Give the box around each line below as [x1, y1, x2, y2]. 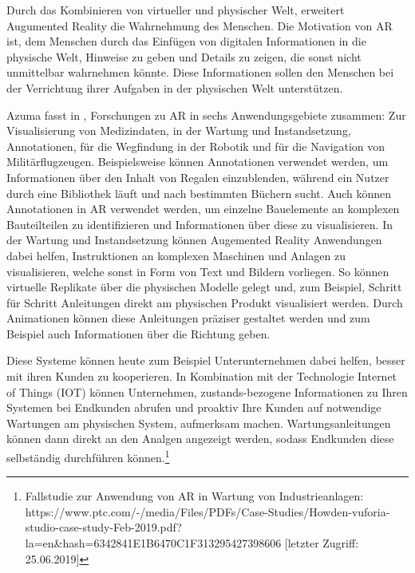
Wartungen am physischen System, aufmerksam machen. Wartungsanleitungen [6, 414, 391, 431]
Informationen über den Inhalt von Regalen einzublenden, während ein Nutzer [6, 168, 389, 185]
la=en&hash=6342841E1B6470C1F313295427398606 [25, 535, 282, 551]
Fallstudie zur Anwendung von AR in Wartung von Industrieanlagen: [25, 488, 364, 504]
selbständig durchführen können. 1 [6, 447, 170, 465]
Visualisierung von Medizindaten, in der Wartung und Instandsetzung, [6, 122, 351, 139]
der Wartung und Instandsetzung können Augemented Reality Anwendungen [6, 231, 382, 248]
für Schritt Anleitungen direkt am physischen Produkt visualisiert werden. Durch [6, 294, 403, 310]
